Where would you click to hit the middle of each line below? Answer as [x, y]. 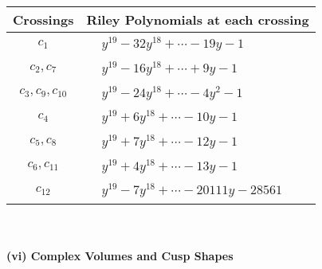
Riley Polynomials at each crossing [198, 19]
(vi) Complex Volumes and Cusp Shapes [120, 255]
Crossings [43, 19]
